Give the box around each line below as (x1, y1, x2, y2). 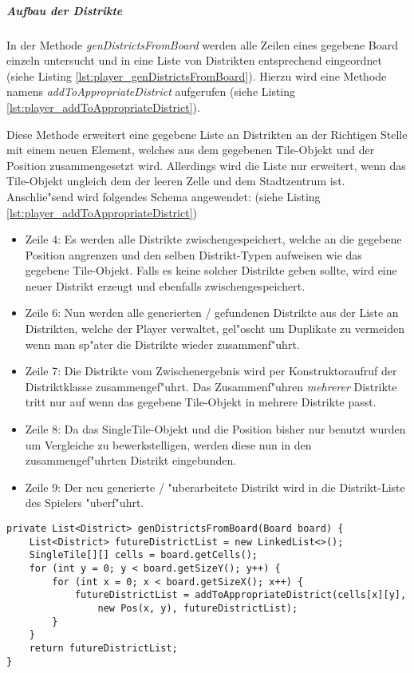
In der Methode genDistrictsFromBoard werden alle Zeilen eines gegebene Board (6, 36, 399, 53)
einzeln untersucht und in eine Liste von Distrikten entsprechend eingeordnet (6, 52, 383, 69)
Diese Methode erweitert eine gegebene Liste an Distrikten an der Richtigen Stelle (6, 125, 408, 142)
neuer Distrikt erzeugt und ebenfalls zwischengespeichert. (25, 277, 306, 294)
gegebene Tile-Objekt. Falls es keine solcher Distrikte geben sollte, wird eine (25, 262, 397, 279)
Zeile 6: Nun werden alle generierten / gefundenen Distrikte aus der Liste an (25, 304, 399, 321)
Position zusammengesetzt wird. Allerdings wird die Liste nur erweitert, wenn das (6, 156, 406, 173)
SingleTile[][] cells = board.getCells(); (29, 549, 258, 561)
